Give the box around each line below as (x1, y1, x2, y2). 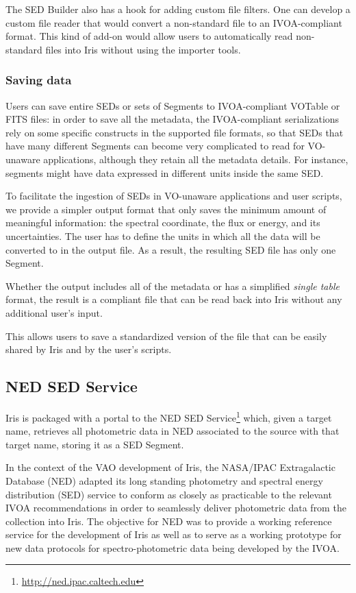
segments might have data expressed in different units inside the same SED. (5, 165, 324, 180)
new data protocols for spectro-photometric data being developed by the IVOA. (5, 540, 340, 555)
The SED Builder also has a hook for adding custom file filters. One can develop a (5, 2, 351, 16)
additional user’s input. (5, 305, 103, 319)
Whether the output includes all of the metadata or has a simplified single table (5, 278, 340, 293)
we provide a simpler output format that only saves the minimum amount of (5, 202, 327, 216)
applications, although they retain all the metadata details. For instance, (43, 152, 348, 166)
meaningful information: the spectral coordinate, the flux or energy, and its (5, 215, 320, 230)
